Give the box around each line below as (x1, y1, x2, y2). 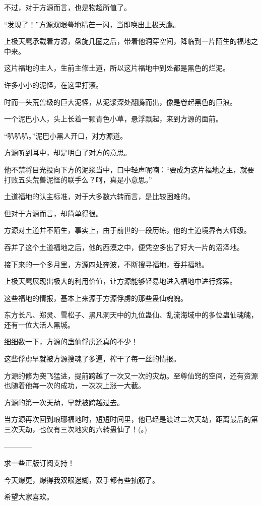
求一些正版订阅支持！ (4, 458, 75, 468)
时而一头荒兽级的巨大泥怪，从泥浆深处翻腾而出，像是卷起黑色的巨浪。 (4, 96, 237, 107)
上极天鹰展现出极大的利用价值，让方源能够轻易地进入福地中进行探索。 (4, 276, 237, 286)
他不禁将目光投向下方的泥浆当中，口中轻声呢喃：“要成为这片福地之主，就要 (4, 164, 254, 174)
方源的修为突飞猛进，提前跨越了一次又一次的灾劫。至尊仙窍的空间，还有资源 (4, 370, 258, 381)
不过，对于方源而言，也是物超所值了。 (4, 2, 131, 12)
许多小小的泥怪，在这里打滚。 (4, 79, 103, 90)
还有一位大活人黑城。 (4, 319, 75, 330)
